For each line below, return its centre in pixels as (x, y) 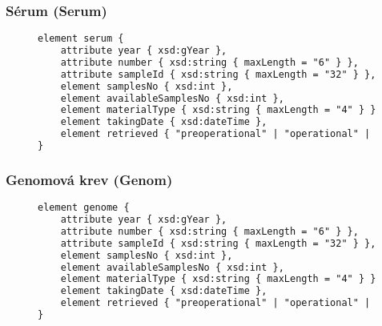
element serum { (81, 39)
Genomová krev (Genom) (89, 179)
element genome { (84, 208)
